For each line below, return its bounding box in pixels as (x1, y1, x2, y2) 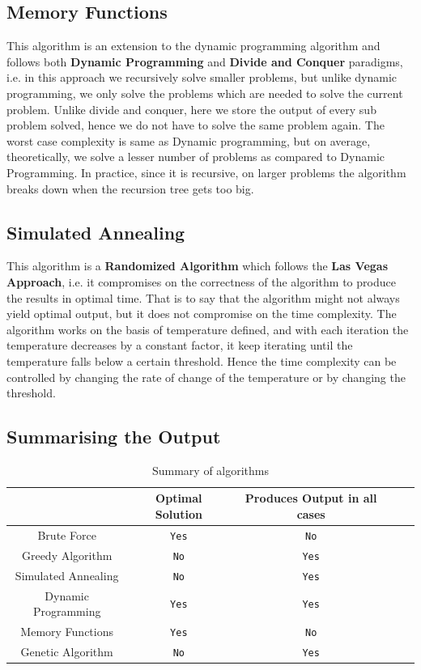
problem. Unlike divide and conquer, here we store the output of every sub (6, 100, 376, 117)
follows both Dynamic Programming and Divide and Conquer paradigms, (6, 53, 403, 70)
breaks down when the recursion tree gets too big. (6, 180, 254, 197)
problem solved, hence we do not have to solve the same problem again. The (6, 117, 385, 134)
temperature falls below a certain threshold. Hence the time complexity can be (6, 352, 397, 369)
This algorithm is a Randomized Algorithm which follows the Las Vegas (6, 257, 389, 274)
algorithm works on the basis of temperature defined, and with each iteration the (6, 320, 409, 337)
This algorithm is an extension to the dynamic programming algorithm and (6, 37, 381, 54)
